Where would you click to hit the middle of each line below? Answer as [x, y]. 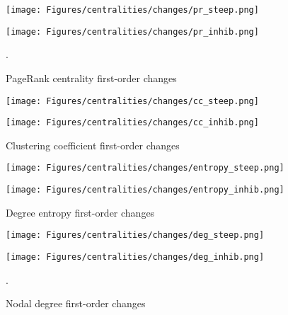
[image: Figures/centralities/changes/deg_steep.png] [135, 235]
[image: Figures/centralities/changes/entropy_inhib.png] [145, 190]
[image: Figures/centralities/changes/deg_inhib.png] [135, 257]
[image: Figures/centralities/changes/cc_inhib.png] [132, 123]
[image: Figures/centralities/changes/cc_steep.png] [132, 101]
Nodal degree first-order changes [76, 303]
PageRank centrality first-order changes [91, 78]
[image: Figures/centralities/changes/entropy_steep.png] [145, 168]
